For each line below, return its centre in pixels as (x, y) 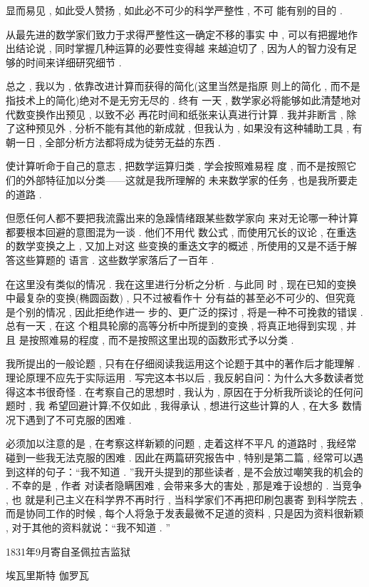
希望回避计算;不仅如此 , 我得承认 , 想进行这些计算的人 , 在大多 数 (200, 405)
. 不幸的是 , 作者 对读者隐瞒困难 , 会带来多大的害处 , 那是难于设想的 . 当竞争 (184, 485)
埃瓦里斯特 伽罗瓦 (47, 575)
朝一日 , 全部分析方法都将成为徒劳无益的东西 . (113, 142)
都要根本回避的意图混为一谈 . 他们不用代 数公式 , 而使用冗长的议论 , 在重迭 (181, 231)
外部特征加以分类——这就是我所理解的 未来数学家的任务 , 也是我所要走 (191, 179)
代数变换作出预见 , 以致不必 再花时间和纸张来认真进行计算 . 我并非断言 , (175, 114)
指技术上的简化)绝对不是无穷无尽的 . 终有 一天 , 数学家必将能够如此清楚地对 (183, 99)
